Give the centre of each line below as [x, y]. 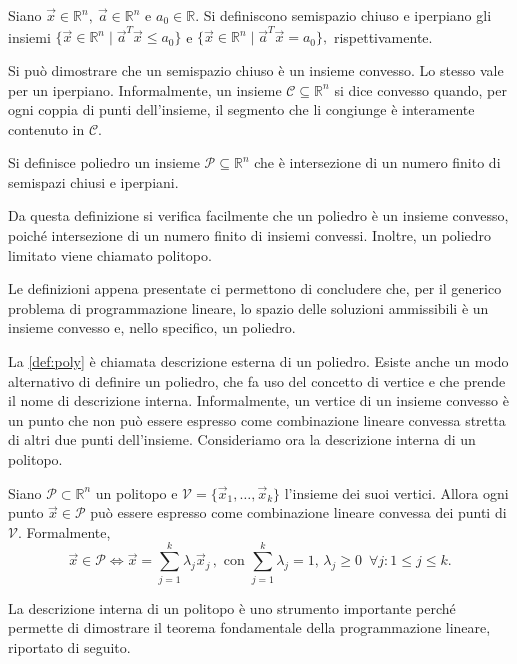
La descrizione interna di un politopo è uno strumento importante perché [232, 607]
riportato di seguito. [69, 646]
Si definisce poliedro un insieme [104, 162]
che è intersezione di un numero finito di [377, 162]
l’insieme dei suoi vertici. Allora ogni [396, 492]
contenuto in [46, 128]
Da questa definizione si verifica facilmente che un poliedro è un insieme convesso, [258, 215]
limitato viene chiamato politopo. [110, 254]
